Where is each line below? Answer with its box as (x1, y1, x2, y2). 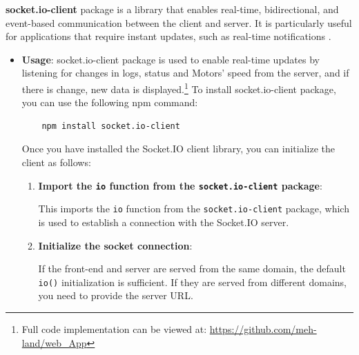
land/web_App (21, 335, 87, 349)
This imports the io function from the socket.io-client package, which (38, 201, 349, 216)
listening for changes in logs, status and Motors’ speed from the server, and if (21, 65, 349, 80)
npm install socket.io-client (41, 121, 180, 131)
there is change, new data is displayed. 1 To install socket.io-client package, (21, 79, 336, 96)
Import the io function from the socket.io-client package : (38, 178, 322, 192)
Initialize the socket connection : (38, 238, 193, 252)
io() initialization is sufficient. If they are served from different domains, (38, 274, 347, 289)
